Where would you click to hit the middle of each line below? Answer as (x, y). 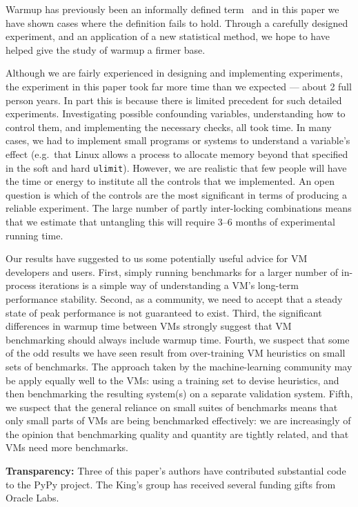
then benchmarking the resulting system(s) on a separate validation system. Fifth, (179, 394)
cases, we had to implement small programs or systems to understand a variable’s (178, 140)
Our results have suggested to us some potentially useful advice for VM (157, 258)
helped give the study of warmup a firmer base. (106, 49)
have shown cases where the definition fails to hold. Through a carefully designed (177, 22)
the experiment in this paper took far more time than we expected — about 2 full (179, 86)
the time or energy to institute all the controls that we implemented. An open (170, 181)
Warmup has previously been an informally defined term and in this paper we (172, 9)
